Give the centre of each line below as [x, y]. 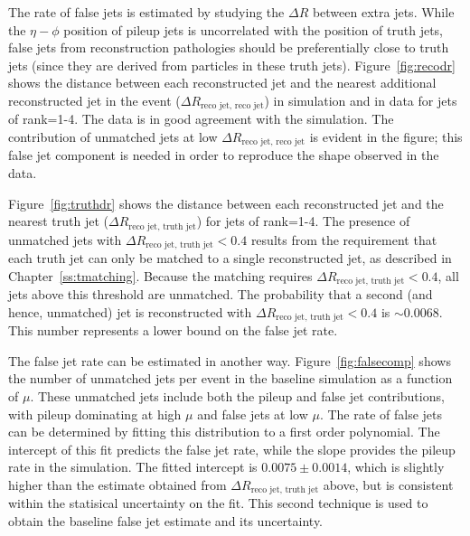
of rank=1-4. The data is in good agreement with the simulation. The [201, 119]
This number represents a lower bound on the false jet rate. [173, 330]
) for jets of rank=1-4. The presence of [303, 221]
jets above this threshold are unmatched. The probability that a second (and [221, 294]
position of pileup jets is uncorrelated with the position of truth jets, [253, 29]
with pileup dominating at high [95, 414]
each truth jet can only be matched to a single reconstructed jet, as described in [230, 258]
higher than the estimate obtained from [117, 484]
